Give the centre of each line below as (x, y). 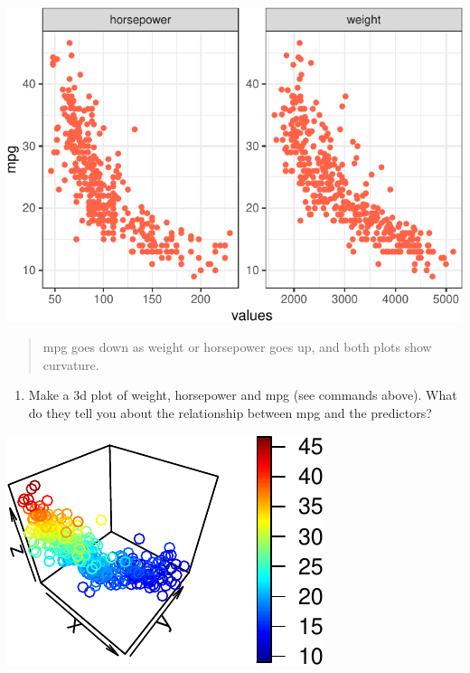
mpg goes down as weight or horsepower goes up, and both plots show (237, 347)
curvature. (71, 364)
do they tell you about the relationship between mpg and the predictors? (230, 412)
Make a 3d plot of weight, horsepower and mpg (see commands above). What (243, 395)
